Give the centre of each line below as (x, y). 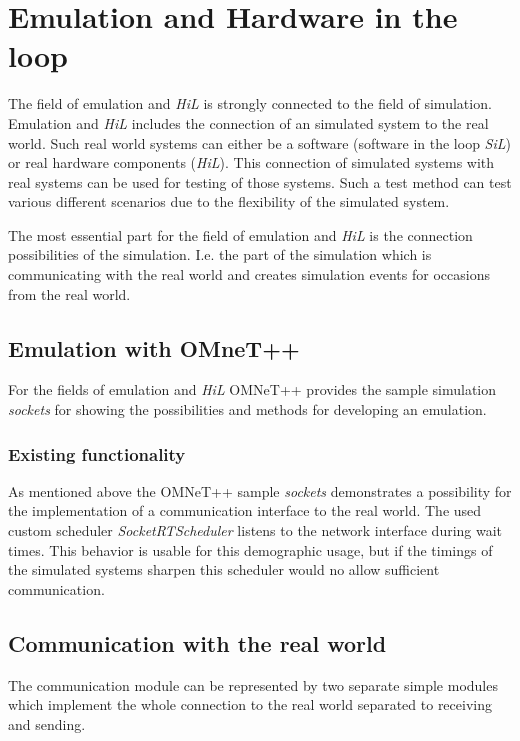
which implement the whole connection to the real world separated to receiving (250, 704)
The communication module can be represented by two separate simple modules (253, 684)
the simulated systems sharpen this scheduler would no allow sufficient (224, 569)
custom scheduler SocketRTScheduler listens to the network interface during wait (255, 530)
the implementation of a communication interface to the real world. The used (245, 510)
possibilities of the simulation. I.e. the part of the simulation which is (220, 254)
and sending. (47, 723)
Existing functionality (97, 453)
